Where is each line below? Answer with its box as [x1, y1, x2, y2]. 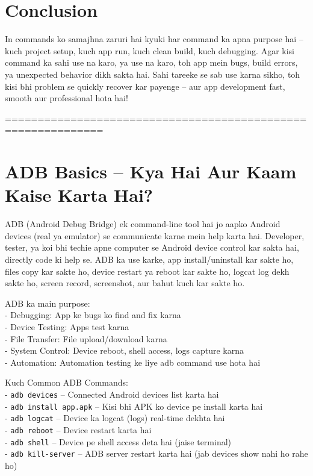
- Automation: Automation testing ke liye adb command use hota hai [5, 355, 261, 368]
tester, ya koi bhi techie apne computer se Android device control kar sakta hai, [5, 241, 299, 254]
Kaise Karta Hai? [5, 183, 153, 207]
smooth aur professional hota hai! [5, 92, 128, 104]
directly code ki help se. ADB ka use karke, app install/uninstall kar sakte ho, [5, 252, 294, 265]
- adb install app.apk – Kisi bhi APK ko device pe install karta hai [5, 399, 263, 412]
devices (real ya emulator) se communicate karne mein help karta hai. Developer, [5, 229, 305, 242]
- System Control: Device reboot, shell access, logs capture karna [5, 344, 244, 357]
